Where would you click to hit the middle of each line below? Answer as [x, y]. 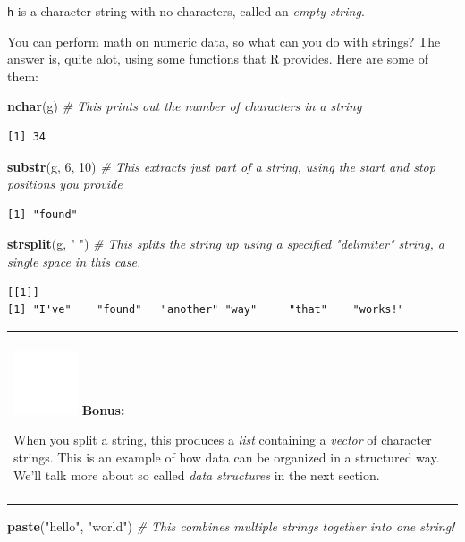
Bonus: [103, 409]
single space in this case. [74, 261]
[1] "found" [42, 214]
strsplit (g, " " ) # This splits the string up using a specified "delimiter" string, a [226, 244]
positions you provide [65, 184]
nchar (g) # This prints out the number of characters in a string [185, 106]
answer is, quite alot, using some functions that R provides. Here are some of [218, 59]
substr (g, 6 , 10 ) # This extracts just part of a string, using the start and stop [221, 166]
